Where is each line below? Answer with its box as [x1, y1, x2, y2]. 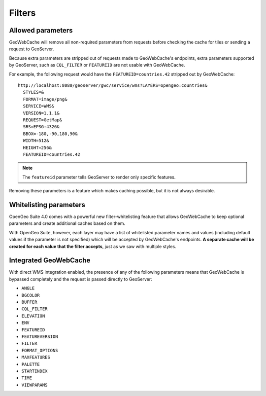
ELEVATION [21, 313, 45, 319]
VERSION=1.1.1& [23, 110, 60, 116]
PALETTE [21, 361, 40, 367]
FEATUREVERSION [21, 333, 59, 339]
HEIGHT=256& [23, 144, 52, 150]
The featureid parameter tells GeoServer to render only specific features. [22, 174, 176, 180]
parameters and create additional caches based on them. [9, 220, 126, 226]
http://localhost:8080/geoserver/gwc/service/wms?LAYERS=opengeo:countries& [18, 83, 208, 88]
